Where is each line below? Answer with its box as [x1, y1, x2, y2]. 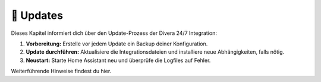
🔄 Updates [11, 9, 64, 22]
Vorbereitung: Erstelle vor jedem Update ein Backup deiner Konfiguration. [26, 40, 208, 47]
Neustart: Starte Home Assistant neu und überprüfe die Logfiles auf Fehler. [26, 57, 211, 64]
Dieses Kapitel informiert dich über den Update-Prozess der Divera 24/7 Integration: [11, 29, 217, 37]
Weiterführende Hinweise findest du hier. [11, 68, 112, 75]
